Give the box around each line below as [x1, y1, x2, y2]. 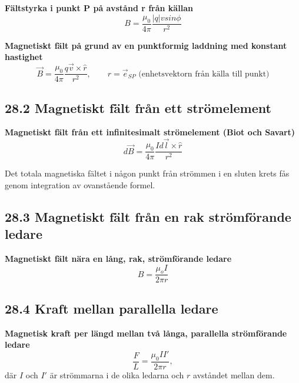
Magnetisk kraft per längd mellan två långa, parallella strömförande [5, 327, 287, 339]
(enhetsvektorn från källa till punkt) [138, 69, 270, 78]
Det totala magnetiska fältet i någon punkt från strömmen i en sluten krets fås [5, 167, 290, 179]
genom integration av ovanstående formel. [5, 178, 155, 191]
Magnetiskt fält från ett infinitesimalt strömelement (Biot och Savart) [5, 126, 295, 138]
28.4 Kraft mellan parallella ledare [5, 299, 218, 317]
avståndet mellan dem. [193, 368, 275, 381]
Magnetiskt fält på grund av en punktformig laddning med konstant [5, 39, 287, 51]
